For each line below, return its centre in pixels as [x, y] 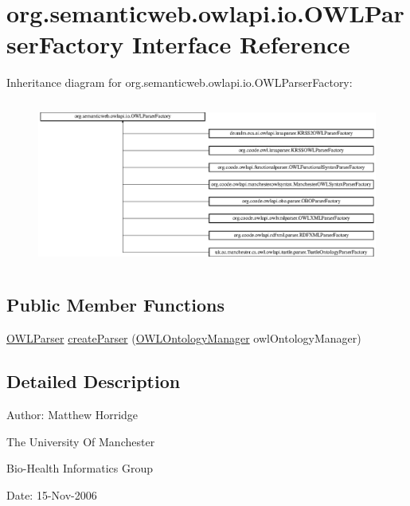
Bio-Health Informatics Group [80, 468]
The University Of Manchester [81, 441]
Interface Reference [241, 44]
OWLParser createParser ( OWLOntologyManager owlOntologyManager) [184, 338]
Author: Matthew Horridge [72, 415]
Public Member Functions [115, 305]
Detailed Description [94, 381]
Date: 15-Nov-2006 [52, 494]
